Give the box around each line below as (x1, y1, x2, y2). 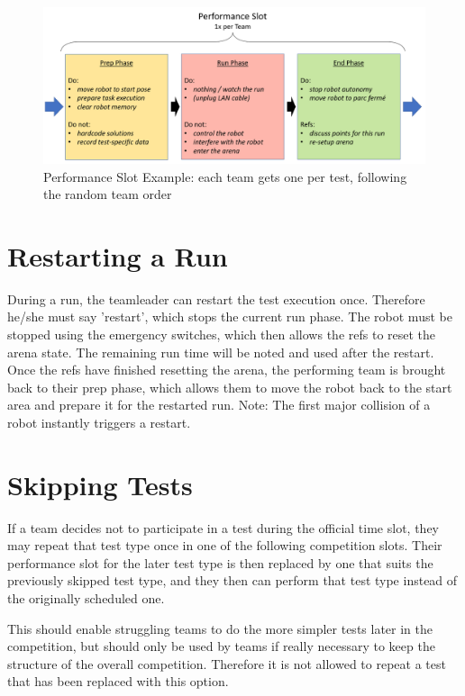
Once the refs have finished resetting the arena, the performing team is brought (7, 360, 446, 379)
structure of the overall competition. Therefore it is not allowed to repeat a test (7, 654, 446, 673)
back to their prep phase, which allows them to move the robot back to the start (7, 377, 452, 396)
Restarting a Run (7, 237, 228, 274)
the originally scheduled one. (7, 589, 165, 608)
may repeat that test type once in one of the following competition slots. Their (7, 536, 442, 555)
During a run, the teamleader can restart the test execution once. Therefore (7, 289, 425, 308)
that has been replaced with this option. (7, 672, 229, 691)
